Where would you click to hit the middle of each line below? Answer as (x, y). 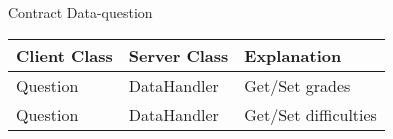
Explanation (293, 55)
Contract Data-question (80, 12)
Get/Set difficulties (310, 114)
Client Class (64, 55)
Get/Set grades (297, 85)
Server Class (178, 55)
